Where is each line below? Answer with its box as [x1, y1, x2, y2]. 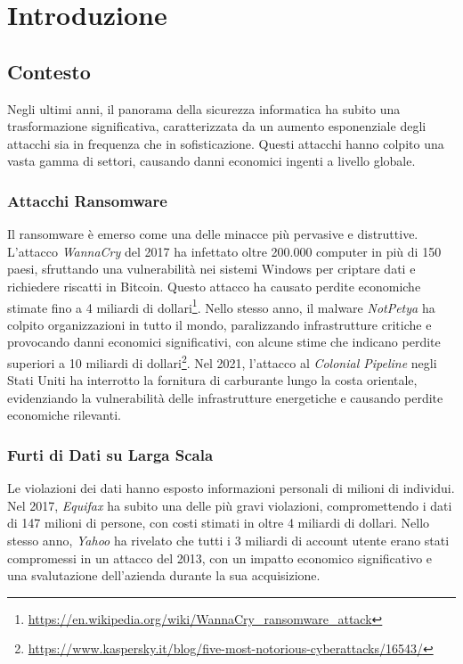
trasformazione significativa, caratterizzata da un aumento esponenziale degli [7, 117, 426, 135]
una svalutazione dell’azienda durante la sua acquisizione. [7, 566, 321, 585]
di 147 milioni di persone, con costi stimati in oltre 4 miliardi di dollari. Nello [7, 513, 430, 532]
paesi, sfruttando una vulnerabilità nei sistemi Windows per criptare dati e [7, 259, 416, 278]
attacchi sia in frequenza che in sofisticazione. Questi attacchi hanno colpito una [7, 134, 444, 152]
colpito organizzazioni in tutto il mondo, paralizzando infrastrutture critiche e [7, 315, 432, 333]
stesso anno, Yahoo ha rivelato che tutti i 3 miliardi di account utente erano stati [7, 531, 450, 550]
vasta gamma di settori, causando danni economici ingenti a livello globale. [7, 152, 416, 170]
